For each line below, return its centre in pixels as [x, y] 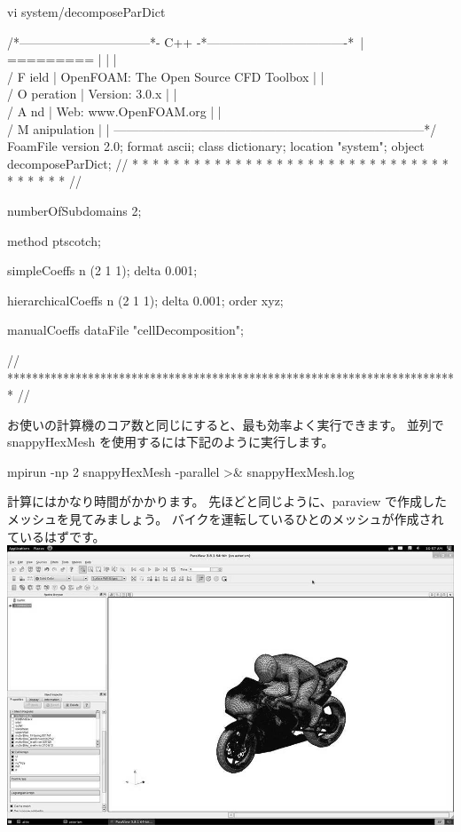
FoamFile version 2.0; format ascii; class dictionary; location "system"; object [216, 146]
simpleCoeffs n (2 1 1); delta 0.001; [102, 270]
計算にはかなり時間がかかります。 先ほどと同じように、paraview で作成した [227, 501]
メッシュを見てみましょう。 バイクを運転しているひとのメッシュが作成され [226, 519]
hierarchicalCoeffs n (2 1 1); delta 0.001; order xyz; [145, 300]
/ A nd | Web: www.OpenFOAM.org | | [114, 111]
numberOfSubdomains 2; [74, 210]
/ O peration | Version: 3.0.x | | [92, 94]
